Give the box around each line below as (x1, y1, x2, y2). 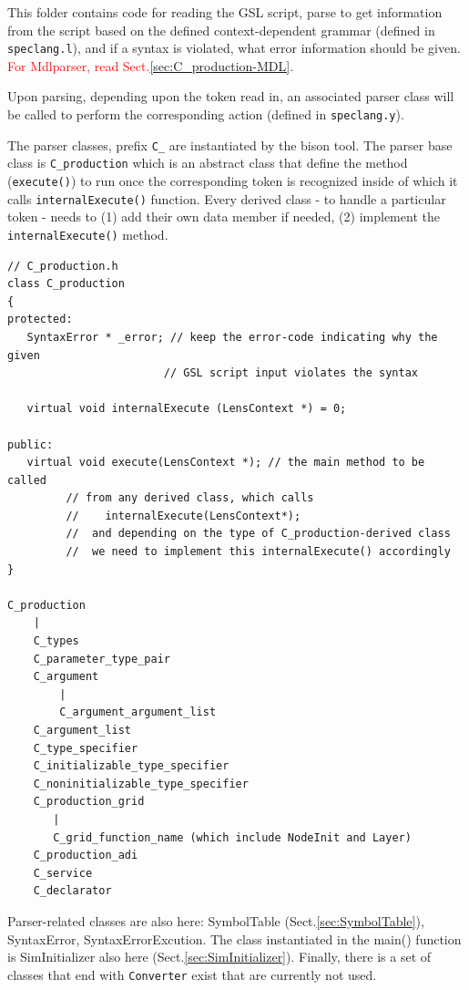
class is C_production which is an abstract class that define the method (7, 153, 408, 172)
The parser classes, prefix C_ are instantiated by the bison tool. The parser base (7, 135, 453, 154)
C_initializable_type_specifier (33, 759, 229, 773)
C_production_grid (33, 795, 145, 809)
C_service (33, 866, 93, 880)
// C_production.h (7, 259, 118, 273)
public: (7, 438, 54, 451)
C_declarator (33, 884, 112, 898)
